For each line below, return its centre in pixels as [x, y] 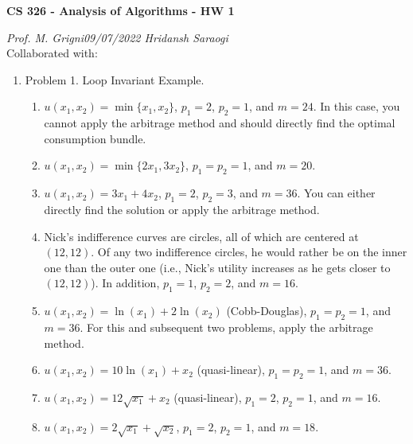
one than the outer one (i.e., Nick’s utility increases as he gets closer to [217, 267]
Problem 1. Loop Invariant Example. [115, 79]
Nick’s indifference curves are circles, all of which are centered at [201, 236]
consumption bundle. [95, 138]
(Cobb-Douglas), [267, 311]
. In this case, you [357, 106]
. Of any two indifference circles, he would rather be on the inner [249, 252]
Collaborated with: [52, 53]
